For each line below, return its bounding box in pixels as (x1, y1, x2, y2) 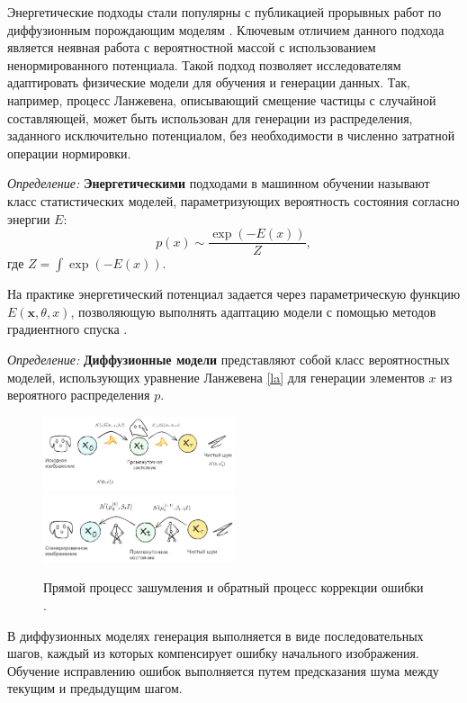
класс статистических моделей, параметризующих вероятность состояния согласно (7, 191, 460, 210)
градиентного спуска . (7, 320, 128, 338)
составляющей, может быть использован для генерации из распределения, (7, 108, 413, 127)
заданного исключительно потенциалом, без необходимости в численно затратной (7, 126, 455, 145)
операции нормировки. (7, 143, 131, 162)
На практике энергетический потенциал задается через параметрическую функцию (7, 284, 461, 303)
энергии (7, 209, 50, 228)
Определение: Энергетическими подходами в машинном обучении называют (7, 174, 430, 193)
